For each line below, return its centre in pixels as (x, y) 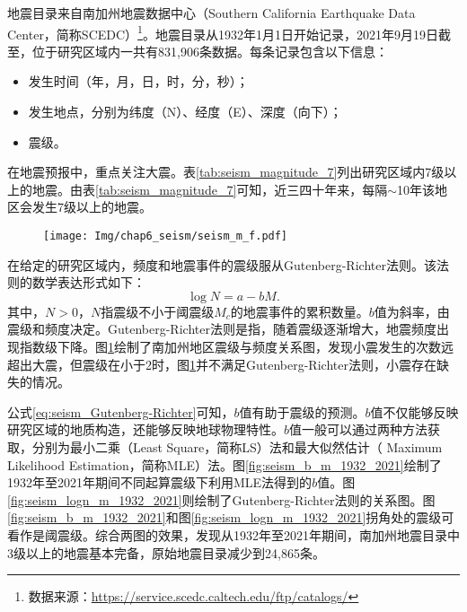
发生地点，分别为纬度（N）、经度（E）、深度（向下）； (185, 112)
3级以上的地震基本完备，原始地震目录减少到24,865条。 (166, 552)
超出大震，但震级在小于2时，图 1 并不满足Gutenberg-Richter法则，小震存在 (222, 364)
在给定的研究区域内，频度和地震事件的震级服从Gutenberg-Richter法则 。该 (222, 264)
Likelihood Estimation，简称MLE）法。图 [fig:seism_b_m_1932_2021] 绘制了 (225, 464)
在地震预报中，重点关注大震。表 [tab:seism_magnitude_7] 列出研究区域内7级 (226, 172)
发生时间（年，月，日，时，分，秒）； (138, 81)
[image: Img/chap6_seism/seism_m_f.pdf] (166, 236)
